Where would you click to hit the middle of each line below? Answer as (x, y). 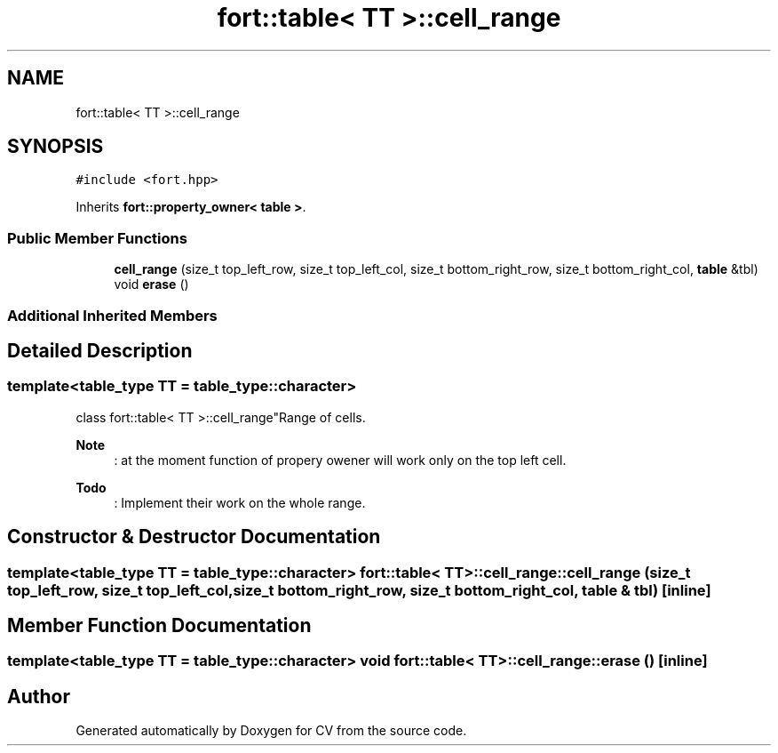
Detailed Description (100, 350)
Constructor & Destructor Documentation (194, 537)
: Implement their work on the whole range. (240, 502)
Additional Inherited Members (112, 315)
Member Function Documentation (159, 626)
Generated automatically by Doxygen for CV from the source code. (271, 731)
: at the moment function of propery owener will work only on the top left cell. (340, 460)
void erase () (151, 284)
